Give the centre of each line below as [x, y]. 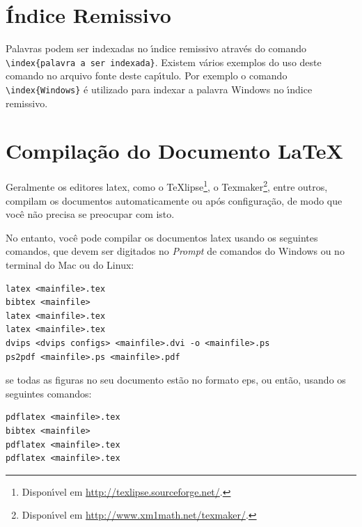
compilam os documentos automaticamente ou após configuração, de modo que [174, 200]
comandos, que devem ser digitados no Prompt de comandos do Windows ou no [175, 251]
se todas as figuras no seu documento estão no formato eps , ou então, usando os [176, 380]
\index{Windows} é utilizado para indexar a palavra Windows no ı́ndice [159, 89]
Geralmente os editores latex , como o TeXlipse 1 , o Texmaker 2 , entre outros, [167, 186]
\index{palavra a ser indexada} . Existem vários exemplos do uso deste [164, 62]
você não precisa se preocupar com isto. [90, 214]
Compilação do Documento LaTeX [174, 151]
